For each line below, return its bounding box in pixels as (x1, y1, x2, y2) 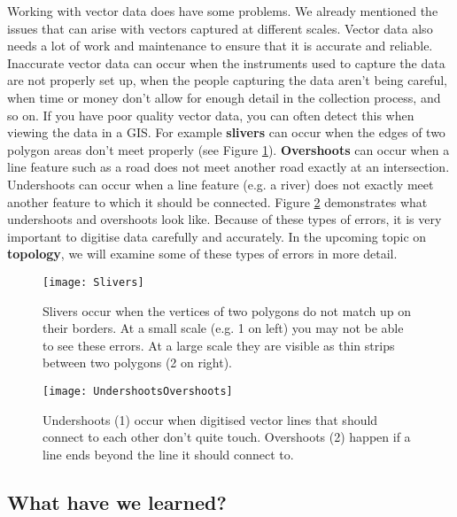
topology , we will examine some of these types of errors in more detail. (7, 244, 398, 263)
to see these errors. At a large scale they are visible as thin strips (43, 336, 395, 354)
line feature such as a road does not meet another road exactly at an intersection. (7, 158, 450, 176)
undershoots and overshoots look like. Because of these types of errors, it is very (7, 210, 442, 228)
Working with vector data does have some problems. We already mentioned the (7, 2, 438, 19)
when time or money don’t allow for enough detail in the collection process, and (7, 88, 441, 106)
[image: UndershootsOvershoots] (43, 384, 233, 397)
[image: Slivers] (43, 275, 144, 289)
